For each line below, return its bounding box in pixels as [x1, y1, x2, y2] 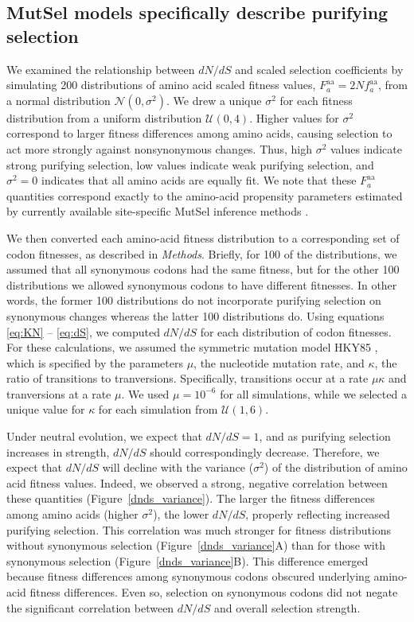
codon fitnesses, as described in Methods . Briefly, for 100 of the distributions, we [6, 245, 397, 262]
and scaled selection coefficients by [235, 60, 404, 77]
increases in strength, [6, 443, 110, 460]
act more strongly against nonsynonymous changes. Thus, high [6, 140, 312, 157]
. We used [121, 385, 170, 402]
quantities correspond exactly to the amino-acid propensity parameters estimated [6, 187, 403, 204]
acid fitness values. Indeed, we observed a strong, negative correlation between [6, 474, 388, 491]
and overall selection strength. [213, 599, 361, 616]
